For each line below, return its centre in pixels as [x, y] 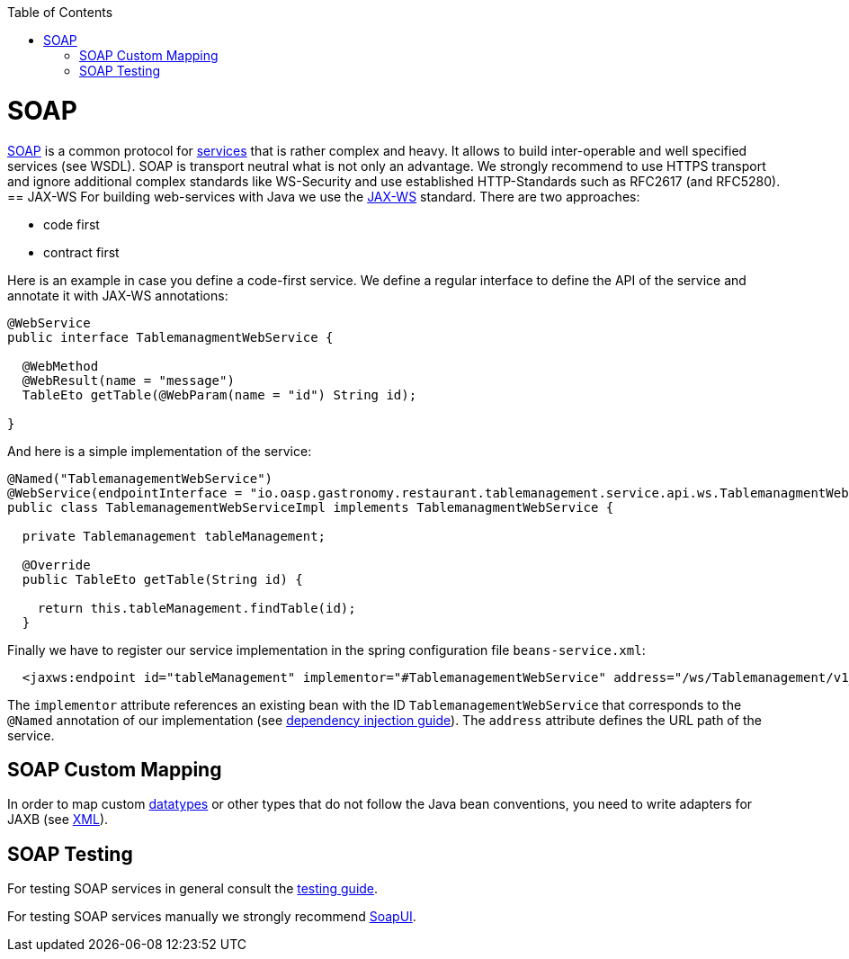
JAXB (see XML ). [58, 820]
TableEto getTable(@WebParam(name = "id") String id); [219, 394]
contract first [81, 252]
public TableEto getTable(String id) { [162, 579]
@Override [56, 565]
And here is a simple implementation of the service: [160, 451]
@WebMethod [60, 366]
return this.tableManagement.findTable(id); [197, 608]
